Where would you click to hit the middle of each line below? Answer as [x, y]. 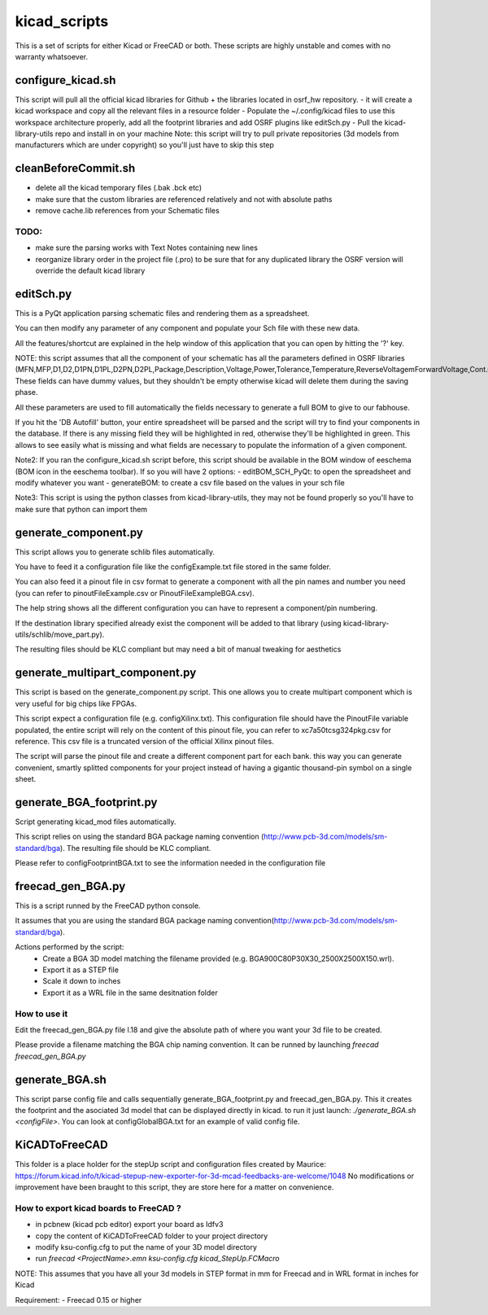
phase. [26, 392]
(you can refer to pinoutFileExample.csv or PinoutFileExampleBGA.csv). [135, 593]
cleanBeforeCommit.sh [75, 168]
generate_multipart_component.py [106, 673]
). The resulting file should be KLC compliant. [135, 848]
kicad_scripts [62, 21]
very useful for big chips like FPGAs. [76, 704]
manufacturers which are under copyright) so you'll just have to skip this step [144, 145]
